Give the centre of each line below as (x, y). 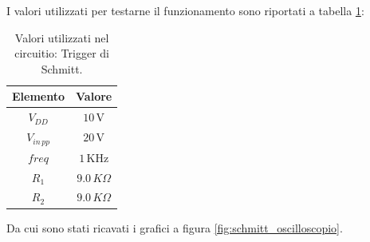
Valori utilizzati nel (62, 37)
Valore (94, 96)
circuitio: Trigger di (62, 53)
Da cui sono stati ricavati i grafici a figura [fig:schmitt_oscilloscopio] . (175, 227)
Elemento (39, 96)
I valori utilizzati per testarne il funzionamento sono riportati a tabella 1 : (185, 10)
